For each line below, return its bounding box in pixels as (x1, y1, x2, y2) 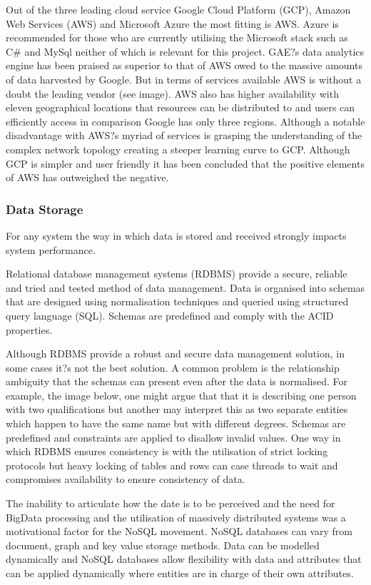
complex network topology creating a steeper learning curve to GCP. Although (6, 141, 350, 156)
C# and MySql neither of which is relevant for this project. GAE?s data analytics (6, 44, 365, 58)
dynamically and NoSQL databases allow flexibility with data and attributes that (6, 551, 362, 566)
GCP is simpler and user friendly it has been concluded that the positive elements (6, 156, 365, 171)
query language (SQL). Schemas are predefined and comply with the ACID (6, 307, 334, 322)
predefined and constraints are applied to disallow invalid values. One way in (6, 429, 341, 444)
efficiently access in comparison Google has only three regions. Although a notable (6, 113, 365, 128)
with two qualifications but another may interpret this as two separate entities (6, 402, 348, 417)
